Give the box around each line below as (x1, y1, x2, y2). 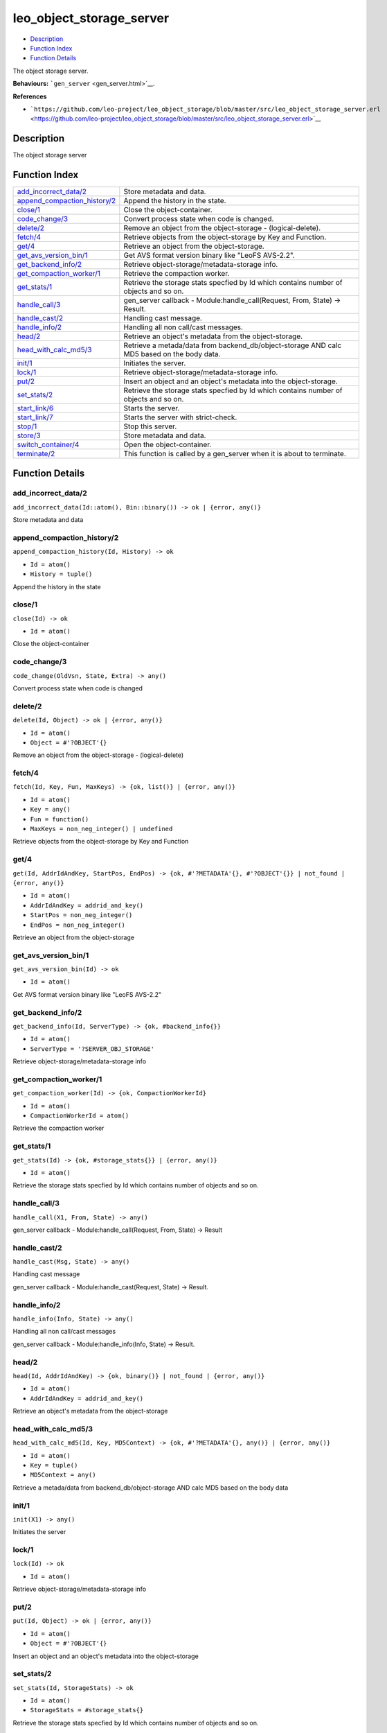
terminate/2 (17, 449, 55, 459)
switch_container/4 (17, 440, 80, 450)
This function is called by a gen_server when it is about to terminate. (123, 449, 346, 459)
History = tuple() (30, 571, 93, 578)
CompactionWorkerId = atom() (30, 1112, 129, 1120)
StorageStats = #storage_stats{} (30, 1706, 144, 1714)
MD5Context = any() (30, 1471, 96, 1479)
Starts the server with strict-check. (123, 412, 237, 422)
